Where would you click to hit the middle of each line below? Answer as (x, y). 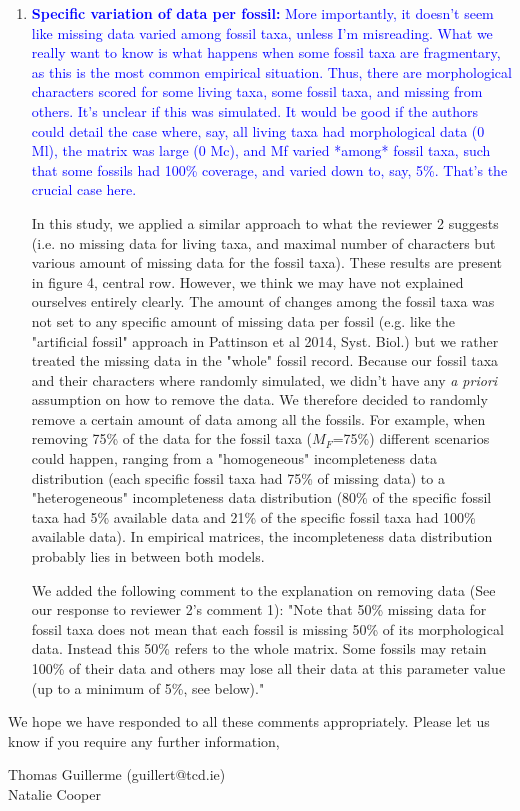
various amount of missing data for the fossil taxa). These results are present (267, 262)
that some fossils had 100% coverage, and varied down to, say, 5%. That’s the (269, 169)
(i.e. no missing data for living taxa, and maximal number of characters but (263, 242)
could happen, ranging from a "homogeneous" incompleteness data (234, 458)
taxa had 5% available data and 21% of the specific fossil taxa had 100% (253, 516)
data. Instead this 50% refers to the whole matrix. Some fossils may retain (259, 648)
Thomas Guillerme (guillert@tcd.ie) (117, 774)
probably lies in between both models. (148, 556)
